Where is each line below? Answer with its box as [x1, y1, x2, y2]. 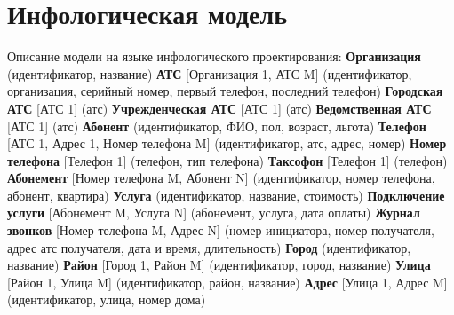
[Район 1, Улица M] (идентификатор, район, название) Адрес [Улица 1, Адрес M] [7, 272, 448, 291]
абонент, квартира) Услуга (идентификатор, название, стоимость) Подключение [7, 185, 445, 204]
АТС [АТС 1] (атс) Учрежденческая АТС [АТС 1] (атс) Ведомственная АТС [7, 98, 432, 117]
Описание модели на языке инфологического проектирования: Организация [7, 47, 421, 66]
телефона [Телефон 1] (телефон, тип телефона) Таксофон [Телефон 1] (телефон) [7, 151, 448, 169]
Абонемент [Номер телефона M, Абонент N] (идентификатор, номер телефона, [7, 169, 435, 187]
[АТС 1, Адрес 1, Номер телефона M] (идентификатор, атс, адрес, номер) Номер [7, 134, 447, 153]
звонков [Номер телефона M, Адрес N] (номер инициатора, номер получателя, [7, 221, 434, 240]
